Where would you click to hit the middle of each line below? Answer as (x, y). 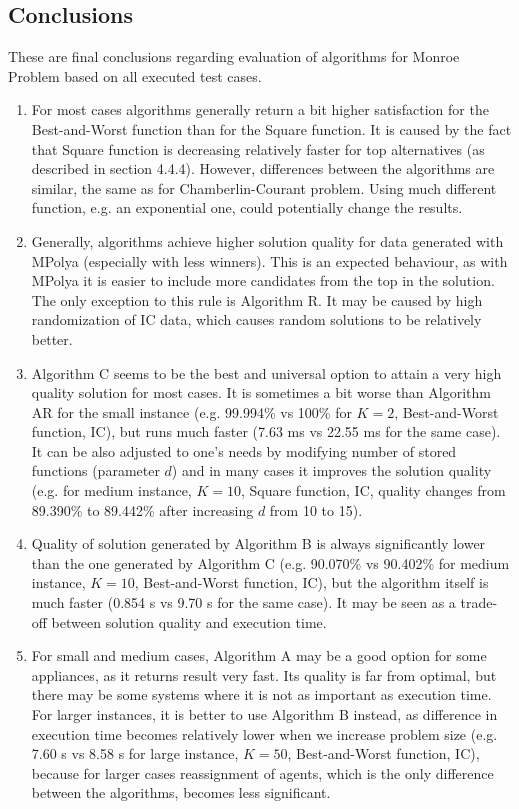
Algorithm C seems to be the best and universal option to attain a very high (266, 372)
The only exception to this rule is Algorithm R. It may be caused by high (257, 299)
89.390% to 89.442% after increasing (142, 509)
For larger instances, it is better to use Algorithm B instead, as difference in (264, 714)
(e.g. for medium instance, (111, 490)
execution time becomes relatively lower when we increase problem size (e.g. (264, 733)
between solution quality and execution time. (189, 621)
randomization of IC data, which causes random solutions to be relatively (256, 319)
